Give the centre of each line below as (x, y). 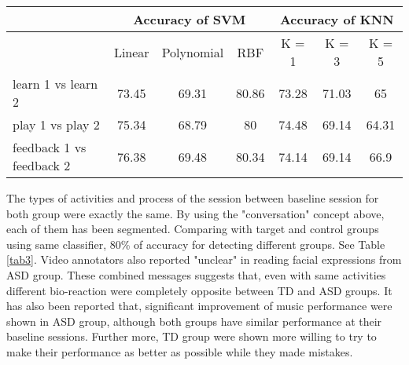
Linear (131, 52)
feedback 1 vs (50, 147)
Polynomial (193, 52)
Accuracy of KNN (337, 19)
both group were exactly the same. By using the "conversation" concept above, (195, 213)
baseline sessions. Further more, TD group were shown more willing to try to (192, 336)
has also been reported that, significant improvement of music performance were (199, 306)
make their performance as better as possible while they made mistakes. (180, 351)
